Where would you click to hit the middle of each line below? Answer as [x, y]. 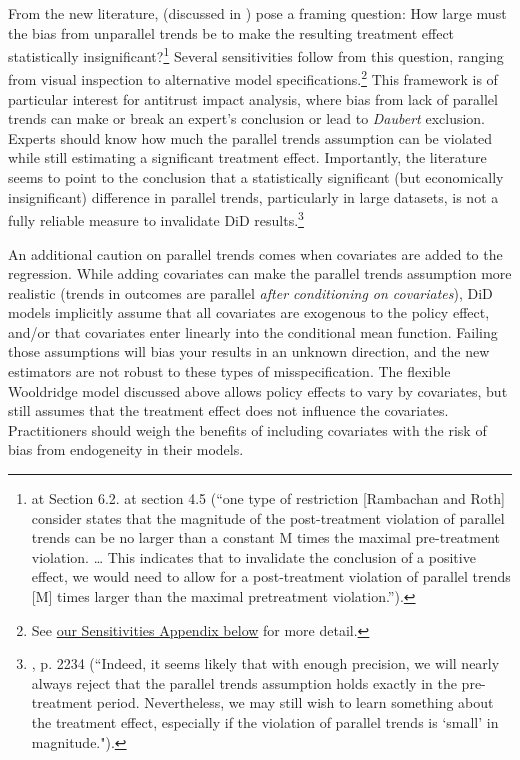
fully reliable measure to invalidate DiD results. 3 [156, 218]
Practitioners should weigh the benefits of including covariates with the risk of [247, 429]
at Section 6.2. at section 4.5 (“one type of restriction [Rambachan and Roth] [268, 498]
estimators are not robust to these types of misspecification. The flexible [229, 371]
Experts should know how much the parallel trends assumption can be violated [250, 137]
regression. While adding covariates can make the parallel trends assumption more [260, 273]
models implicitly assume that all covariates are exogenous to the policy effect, [249, 312]
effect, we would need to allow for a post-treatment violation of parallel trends [271, 576]
